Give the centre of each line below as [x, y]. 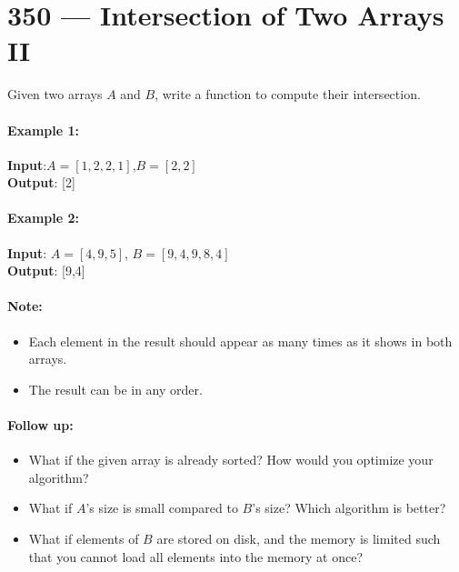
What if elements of [84, 539]
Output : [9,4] [46, 271]
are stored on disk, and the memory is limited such [299, 539]
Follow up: [40, 425]
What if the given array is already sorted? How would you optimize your [231, 460]
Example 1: [43, 130]
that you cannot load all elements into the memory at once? [195, 556]
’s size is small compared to [162, 508]
